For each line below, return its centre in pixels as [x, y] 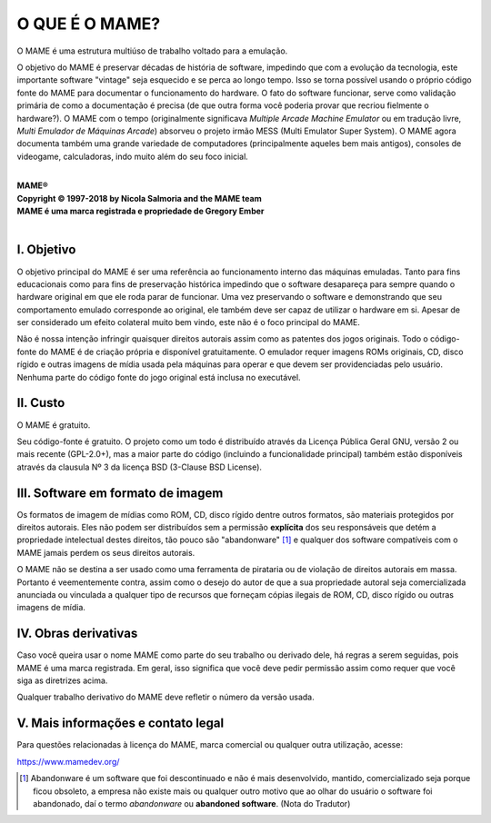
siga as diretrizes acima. [62, 680]
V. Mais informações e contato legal [120, 724]
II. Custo [41, 403]
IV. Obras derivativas [77, 634]
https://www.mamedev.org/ [68, 761]
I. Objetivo [46, 250]
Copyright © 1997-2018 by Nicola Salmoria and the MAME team [140, 198]
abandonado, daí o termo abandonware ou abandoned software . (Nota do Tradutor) [192, 803]
